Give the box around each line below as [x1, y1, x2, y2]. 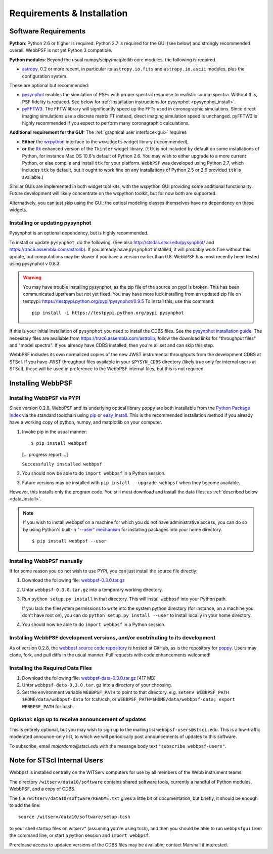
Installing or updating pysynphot [9, 219, 92, 226]
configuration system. [22, 73, 68, 79]
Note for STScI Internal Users [9, 756, 104, 765]
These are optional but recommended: [9, 83, 89, 89]
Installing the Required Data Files [9, 664, 92, 671]
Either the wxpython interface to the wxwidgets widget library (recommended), [22, 138, 189, 144]
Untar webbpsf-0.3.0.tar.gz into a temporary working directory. [22, 587, 163, 593]
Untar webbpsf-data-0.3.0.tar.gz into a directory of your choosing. [22, 682, 172, 688]
